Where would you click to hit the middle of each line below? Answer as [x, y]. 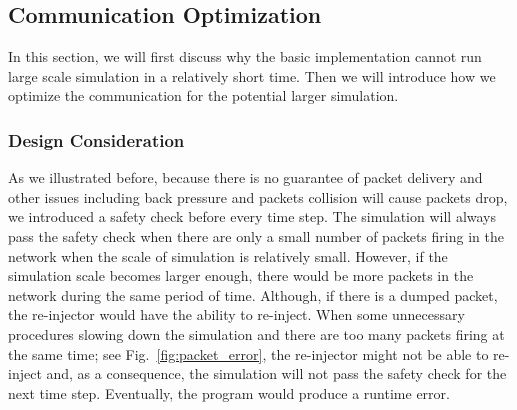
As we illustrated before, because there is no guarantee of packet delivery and [245, 177]
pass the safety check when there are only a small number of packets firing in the [256, 235]
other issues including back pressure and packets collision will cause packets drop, [258, 196]
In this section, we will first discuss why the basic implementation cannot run [245, 56]
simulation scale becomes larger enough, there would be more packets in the [241, 275]
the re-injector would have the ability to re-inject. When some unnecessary [236, 314]
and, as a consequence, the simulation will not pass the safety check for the [276, 373]
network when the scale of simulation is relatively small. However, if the [228, 255]
